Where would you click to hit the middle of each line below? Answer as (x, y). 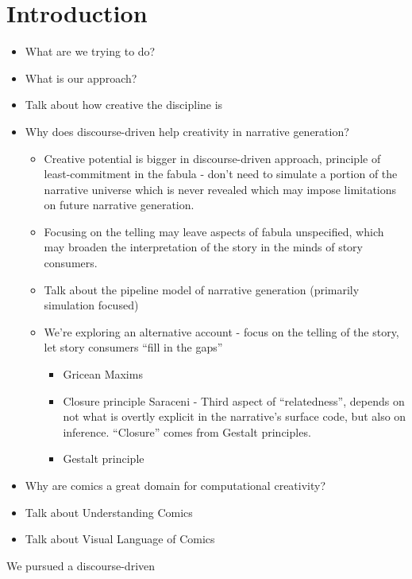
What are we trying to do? (90, 51)
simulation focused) (91, 305)
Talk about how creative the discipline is (124, 105)
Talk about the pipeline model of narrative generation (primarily (202, 289)
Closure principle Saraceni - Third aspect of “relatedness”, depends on (234, 400)
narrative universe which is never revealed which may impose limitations (220, 189)
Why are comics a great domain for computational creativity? (175, 485)
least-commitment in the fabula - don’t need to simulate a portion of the (221, 174)
